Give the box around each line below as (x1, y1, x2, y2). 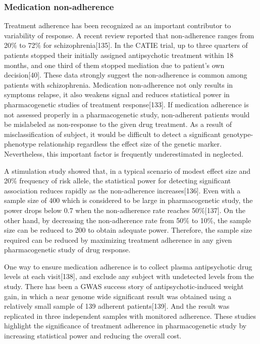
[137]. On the (204, 204, 245, 215)
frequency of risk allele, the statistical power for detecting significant (19, 175, 231, 186)
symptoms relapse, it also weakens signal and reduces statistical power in (4, 89, 230, 100)
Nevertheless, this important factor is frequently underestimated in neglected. (4, 148, 244, 159)
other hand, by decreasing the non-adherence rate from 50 (4, 215, 184, 225)
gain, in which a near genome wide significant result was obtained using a (4, 291, 232, 301)
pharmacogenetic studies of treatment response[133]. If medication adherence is (4, 99, 249, 109)
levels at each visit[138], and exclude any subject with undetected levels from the (4, 271, 254, 282)
